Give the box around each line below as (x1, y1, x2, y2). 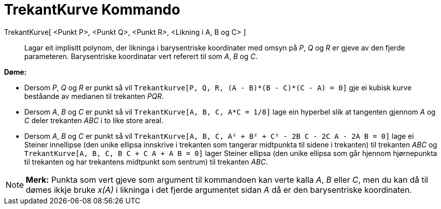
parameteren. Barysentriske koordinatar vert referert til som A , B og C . (24, 51, 258, 61)
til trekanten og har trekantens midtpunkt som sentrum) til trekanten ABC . (24, 157, 268, 166)
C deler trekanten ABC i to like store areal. (24, 116, 164, 125)
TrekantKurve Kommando (4, 1, 180, 18)
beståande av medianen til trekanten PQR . (24, 91, 164, 100)
